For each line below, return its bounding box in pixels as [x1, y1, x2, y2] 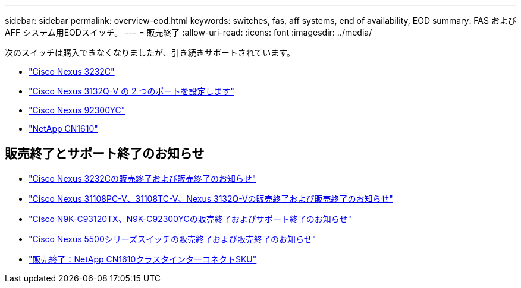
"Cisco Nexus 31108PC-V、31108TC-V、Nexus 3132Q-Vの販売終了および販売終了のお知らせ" [29, 193, 393, 204]
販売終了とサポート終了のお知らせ [5, 146, 205, 162]
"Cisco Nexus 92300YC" [29, 105, 125, 115]
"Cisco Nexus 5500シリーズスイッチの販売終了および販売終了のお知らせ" [29, 233, 316, 244]
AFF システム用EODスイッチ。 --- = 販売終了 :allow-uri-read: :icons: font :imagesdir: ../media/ [5, 27, 372, 37]
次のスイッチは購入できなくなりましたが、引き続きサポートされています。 [5, 48, 295, 58]
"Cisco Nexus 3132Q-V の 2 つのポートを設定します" [29, 86, 234, 96]
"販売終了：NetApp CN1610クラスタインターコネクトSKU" [29, 254, 257, 264]
